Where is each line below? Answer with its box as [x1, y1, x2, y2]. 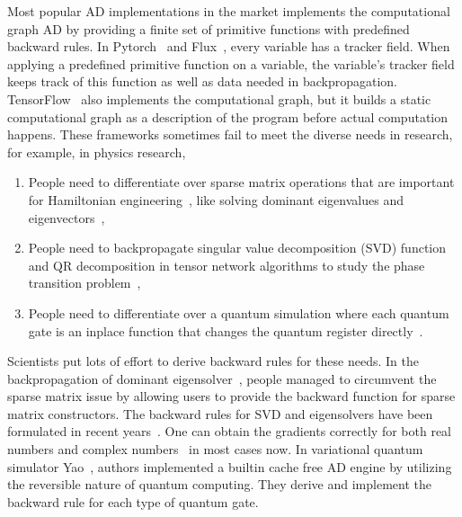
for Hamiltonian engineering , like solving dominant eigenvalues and [28, 190, 404, 209]
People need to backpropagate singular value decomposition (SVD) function [28, 238, 447, 257]
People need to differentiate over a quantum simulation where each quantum [28, 303, 449, 322]
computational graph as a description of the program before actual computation [7, 107, 448, 126]
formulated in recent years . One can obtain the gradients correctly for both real [7, 422, 451, 441]
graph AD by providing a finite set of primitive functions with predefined [7, 19, 410, 38]
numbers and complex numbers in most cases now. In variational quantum [7, 440, 423, 459]
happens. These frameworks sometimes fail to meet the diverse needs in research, [7, 125, 453, 144]
